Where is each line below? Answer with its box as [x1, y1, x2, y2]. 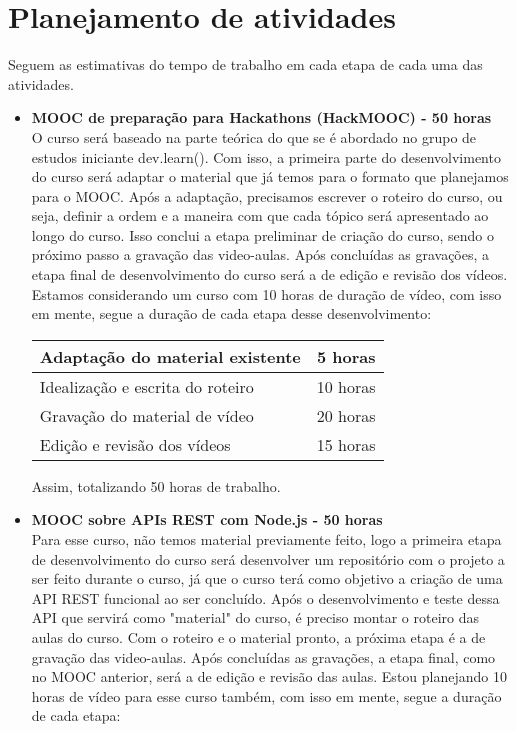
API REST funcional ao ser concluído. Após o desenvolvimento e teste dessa [31, 587, 500, 608]
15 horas [316, 432, 376, 456]
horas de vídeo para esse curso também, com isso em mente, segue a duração [31, 685, 502, 706]
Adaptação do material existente [39, 344, 301, 368]
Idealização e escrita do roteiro [39, 374, 254, 398]
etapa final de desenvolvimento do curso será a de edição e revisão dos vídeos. [31, 264, 508, 285]
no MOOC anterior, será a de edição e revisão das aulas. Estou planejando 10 [31, 666, 507, 687]
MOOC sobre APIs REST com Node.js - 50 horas [31, 509, 383, 530]
